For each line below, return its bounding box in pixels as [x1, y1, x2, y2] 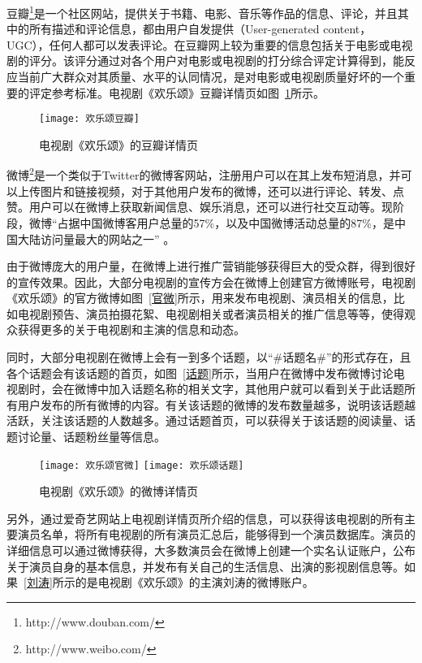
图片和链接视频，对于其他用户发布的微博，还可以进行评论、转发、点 [40, 182, 404, 199]
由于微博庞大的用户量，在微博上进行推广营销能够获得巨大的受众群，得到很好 [6, 258, 416, 275]
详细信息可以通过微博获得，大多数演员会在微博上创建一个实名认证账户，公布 [6, 542, 416, 559]
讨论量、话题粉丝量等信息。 [17, 428, 166, 445]
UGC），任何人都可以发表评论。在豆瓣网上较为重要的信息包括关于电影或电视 [6, 36, 413, 53]
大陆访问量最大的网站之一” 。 [17, 230, 175, 247]
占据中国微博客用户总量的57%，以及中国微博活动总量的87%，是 [57, 214, 394, 231]
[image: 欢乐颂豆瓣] [39, 113, 140, 125]
